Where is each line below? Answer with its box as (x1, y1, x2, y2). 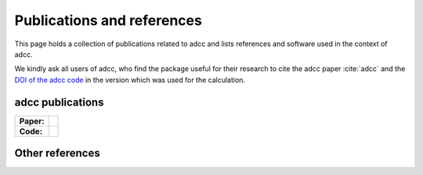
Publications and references (14, 12, 203, 29)
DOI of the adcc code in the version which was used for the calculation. (14, 75, 246, 84)
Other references (14, 147, 101, 160)
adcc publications (14, 95, 104, 109)
